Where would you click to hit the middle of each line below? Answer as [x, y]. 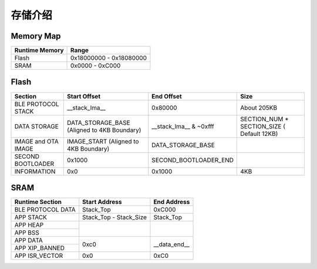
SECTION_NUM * [264, 119]
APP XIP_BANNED [39, 248]
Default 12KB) [259, 134]
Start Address [102, 202]
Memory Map [36, 36]
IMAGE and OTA [36, 141]
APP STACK [31, 217]
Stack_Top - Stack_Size [114, 217]
